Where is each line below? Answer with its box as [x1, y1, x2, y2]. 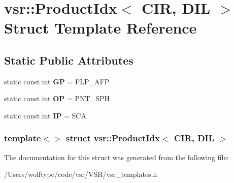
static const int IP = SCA [4, 110, 86, 120]
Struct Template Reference [4, 17, 197, 38]
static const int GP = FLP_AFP [4, 76, 110, 86]
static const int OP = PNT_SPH [4, 93, 110, 104]
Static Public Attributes [4, 52, 133, 68]
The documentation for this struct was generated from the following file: [4, 151, 229, 162]
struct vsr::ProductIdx [65, 132, 160, 144]
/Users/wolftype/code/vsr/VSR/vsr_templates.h [4, 169, 157, 179]
